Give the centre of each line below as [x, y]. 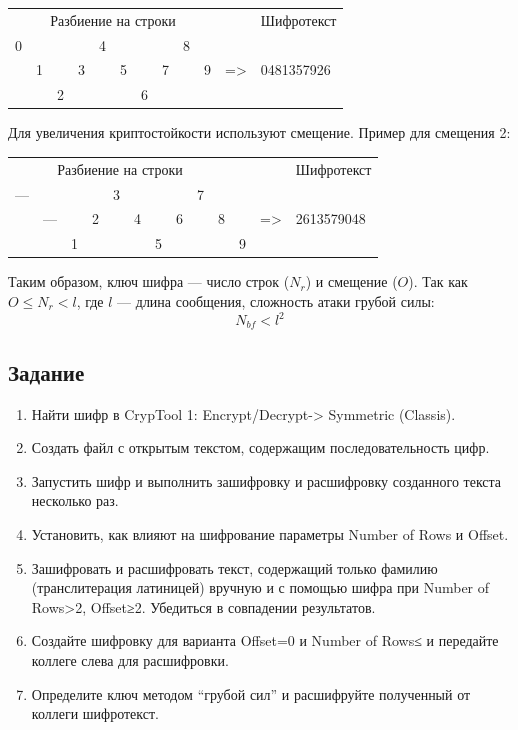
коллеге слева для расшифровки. [130, 660]
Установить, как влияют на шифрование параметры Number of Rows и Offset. [270, 534]
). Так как [438, 281]
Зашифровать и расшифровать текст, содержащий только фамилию [234, 567]
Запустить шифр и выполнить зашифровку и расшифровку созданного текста [266, 480]
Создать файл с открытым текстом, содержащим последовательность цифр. [260, 447]
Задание [46, 371]
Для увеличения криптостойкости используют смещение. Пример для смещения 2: [259, 132]
